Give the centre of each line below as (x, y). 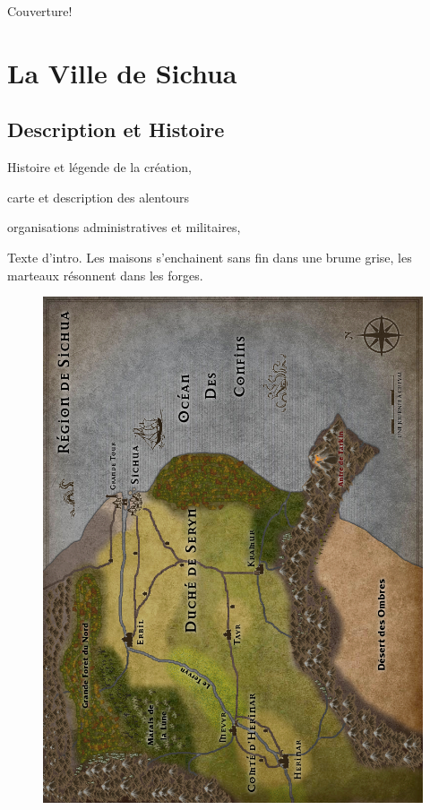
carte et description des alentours (98, 197)
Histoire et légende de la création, (99, 167)
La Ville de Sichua (122, 72)
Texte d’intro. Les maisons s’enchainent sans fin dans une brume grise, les (210, 257)
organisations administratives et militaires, (124, 227)
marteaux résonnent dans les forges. (105, 275)
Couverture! (40, 11)
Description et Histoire (116, 129)
